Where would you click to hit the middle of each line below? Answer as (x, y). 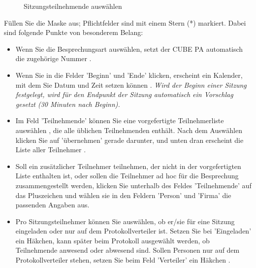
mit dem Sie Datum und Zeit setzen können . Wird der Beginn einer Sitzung (131, 84)
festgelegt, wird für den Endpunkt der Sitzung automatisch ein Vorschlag (124, 94)
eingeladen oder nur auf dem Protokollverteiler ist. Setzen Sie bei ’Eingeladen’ (133, 231)
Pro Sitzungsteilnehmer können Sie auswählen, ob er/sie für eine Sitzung (125, 221)
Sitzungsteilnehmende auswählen (73, 6)
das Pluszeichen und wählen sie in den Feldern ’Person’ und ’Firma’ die (123, 195)
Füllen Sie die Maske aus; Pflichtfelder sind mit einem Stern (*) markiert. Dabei (125, 22)
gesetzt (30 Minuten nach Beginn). (68, 104)
